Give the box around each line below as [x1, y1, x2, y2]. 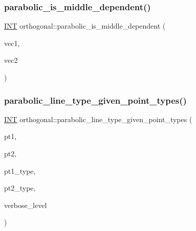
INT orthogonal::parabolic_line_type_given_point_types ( [4, 113, 192, 124]
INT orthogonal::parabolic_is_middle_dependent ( [4, 20, 166, 31]
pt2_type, [4, 182, 36, 193]
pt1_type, [4, 165, 36, 176]
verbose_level [4, 199, 47, 210]
